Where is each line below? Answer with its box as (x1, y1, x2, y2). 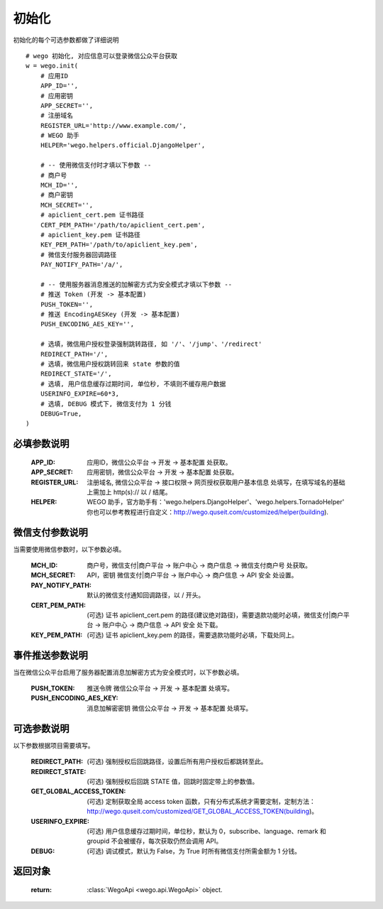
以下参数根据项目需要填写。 (13, 741, 94, 749)
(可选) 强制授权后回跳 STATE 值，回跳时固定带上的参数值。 (87, 777, 259, 785)
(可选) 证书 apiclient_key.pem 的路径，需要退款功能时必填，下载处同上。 (87, 631, 299, 639)
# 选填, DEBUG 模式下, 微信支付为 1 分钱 (40, 400, 172, 408)
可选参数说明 (13, 722, 70, 734)
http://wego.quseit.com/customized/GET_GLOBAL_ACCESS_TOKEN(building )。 (87, 807, 318, 816)
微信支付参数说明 (13, 526, 88, 538)
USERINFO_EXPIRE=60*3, (40, 390, 120, 398)
